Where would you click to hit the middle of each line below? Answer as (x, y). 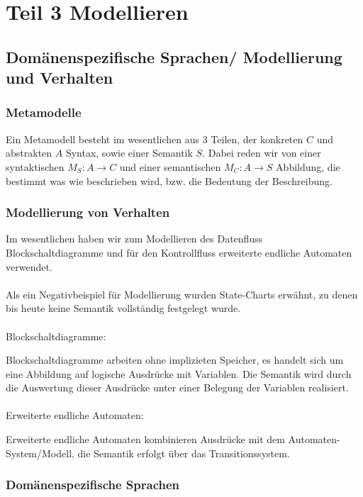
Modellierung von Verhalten (88, 212)
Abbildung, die (308, 166)
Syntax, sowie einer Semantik (129, 153)
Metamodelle (44, 112)
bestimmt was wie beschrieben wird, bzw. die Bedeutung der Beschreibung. (169, 180)
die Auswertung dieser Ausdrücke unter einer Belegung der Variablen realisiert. (177, 387)
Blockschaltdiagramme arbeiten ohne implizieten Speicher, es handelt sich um (175, 360)
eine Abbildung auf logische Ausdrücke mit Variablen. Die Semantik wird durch (179, 373)
